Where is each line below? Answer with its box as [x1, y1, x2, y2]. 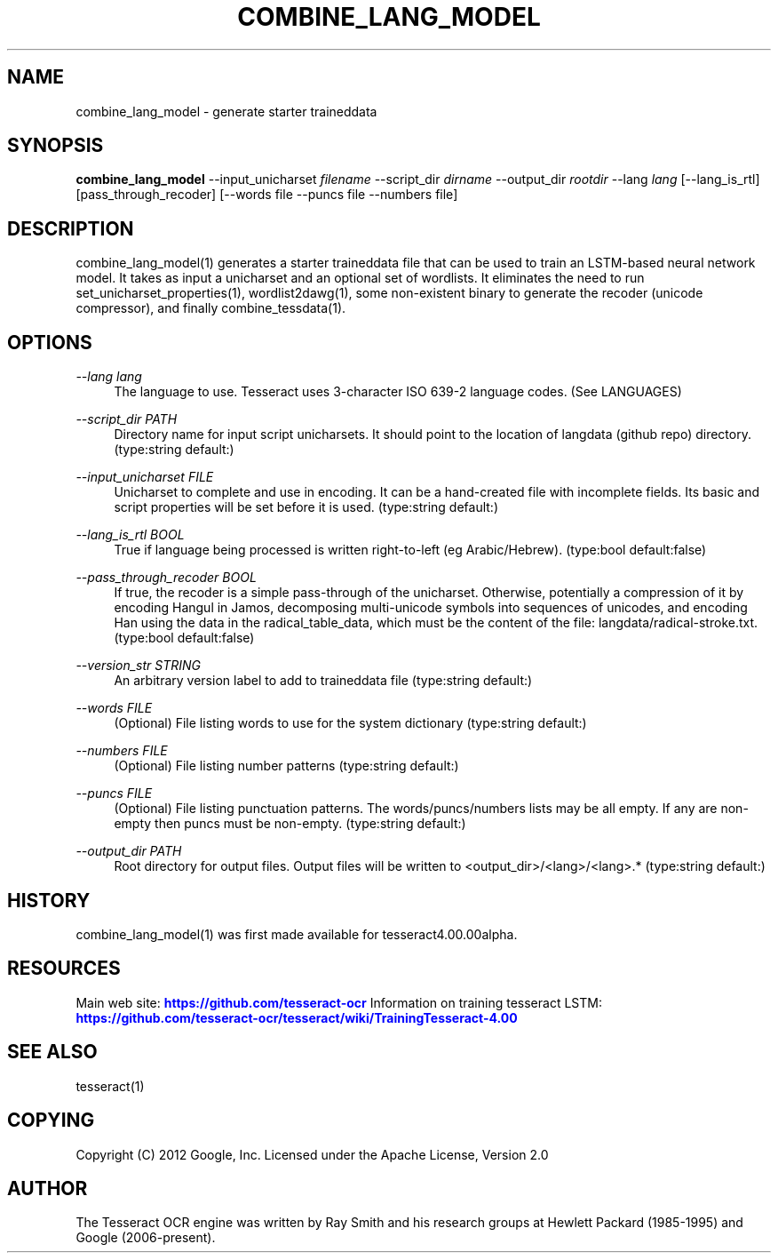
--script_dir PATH [75, 411, 178, 427]
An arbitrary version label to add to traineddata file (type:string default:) [114, 673, 533, 689]
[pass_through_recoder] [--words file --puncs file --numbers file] [75, 187, 458, 203]
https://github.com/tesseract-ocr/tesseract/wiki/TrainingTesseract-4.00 [75, 1009, 518, 1025]
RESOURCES [7, 957, 121, 980]
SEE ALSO [7, 1041, 98, 1064]
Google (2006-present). [75, 1230, 216, 1246]
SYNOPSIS [7, 134, 104, 157]
